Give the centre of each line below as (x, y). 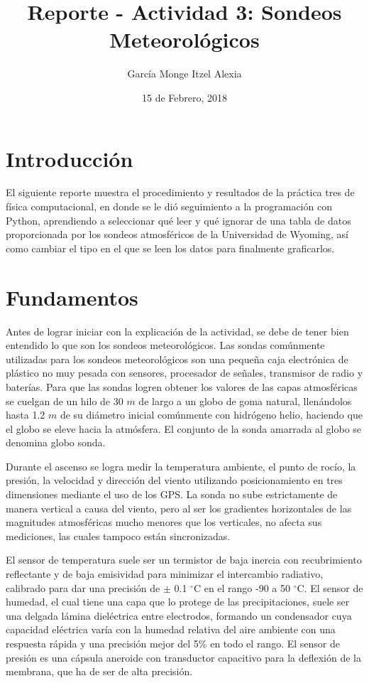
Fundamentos (72, 297)
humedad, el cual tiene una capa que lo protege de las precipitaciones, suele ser (178, 602)
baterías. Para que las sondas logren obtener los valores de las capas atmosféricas (182, 386)
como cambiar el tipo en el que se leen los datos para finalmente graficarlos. (170, 248)
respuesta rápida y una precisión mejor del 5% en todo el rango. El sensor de (173, 643)
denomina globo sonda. (56, 442)
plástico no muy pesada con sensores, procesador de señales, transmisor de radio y (184, 373)
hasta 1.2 (26, 415)
